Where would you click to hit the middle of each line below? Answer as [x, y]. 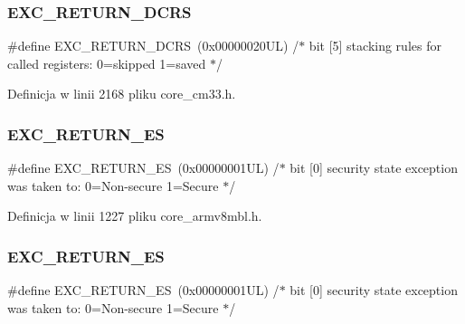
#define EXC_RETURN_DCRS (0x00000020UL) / [153, 46]
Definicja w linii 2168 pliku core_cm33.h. [122, 94]
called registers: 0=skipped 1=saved [107, 63]
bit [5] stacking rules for [375, 46]
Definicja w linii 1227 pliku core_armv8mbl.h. [135, 216]
